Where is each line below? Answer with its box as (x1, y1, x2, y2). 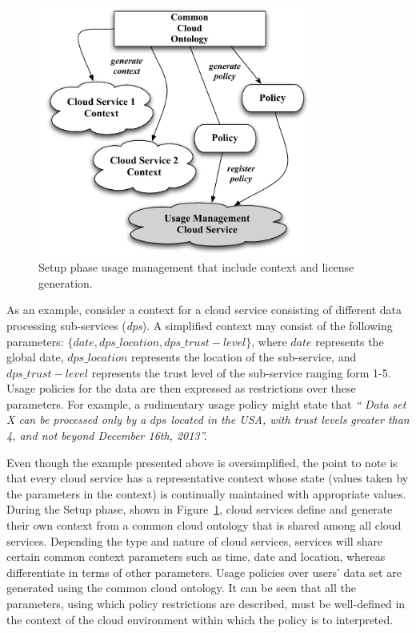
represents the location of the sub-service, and (131, 349, 357, 365)
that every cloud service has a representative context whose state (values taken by (6, 470, 409, 486)
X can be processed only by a (6, 411, 146, 428)
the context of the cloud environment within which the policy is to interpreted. (6, 611, 394, 627)
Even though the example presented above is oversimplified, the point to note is (6, 454, 398, 470)
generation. (38, 274, 93, 291)
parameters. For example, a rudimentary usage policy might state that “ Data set (6, 395, 406, 412)
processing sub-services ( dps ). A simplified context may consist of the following (6, 316, 393, 333)
